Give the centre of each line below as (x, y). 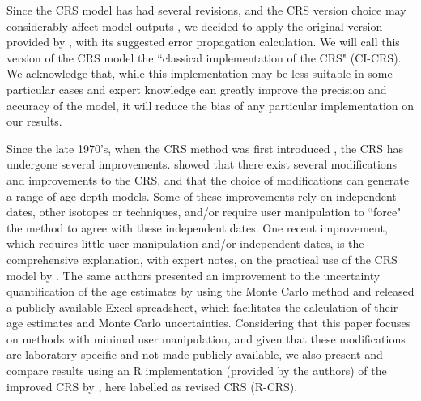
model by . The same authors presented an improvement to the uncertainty (193, 275)
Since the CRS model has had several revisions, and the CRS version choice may (206, 10)
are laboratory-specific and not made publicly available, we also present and (195, 354)
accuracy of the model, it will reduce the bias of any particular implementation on (210, 105)
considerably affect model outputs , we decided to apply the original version (195, 26)
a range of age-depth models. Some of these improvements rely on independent (202, 196)
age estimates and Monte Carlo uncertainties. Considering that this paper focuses (209, 323)
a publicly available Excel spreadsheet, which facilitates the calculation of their (202, 307)
